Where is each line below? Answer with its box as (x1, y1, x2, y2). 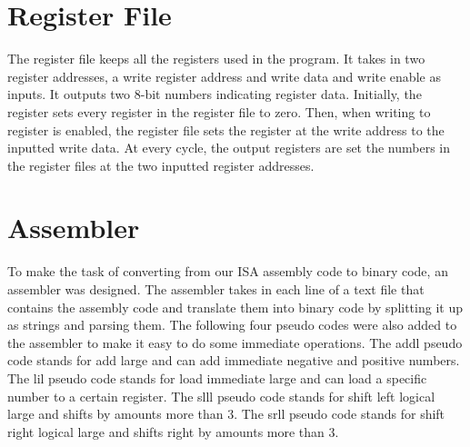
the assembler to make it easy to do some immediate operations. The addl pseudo (7, 333, 463, 352)
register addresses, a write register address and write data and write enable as (7, 66, 441, 85)
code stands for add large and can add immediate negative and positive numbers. (7, 351, 460, 370)
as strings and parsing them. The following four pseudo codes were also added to (7, 315, 457, 334)
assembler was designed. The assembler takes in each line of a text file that (7, 280, 425, 298)
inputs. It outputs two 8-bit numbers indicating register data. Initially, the (7, 84, 422, 104)
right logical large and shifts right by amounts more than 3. (7, 422, 339, 441)
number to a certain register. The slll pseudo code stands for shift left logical (7, 386, 435, 405)
